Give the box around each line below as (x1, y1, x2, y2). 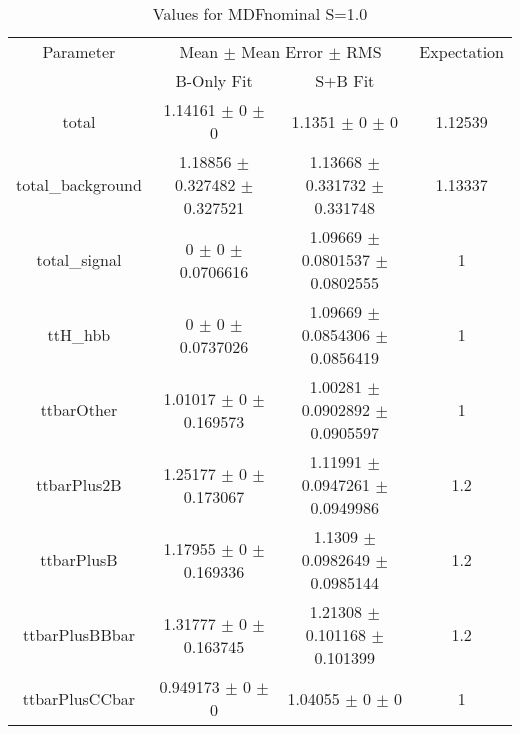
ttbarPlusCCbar (22, 686, 136, 710)
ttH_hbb (47, 323, 111, 346)
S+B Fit (315, 69, 375, 92)
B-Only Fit (175, 69, 253, 92)
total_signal (36, 248, 122, 271)
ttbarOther (40, 398, 118, 421)
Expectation (419, 40, 504, 63)
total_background (16, 173, 142, 196)
